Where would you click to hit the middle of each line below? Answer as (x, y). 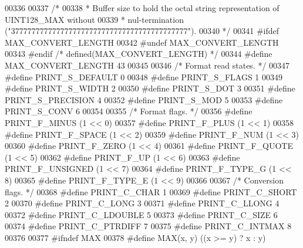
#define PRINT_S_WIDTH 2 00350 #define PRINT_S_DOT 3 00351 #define (150, 88)
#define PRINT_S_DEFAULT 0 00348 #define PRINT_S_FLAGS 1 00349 (144, 77)
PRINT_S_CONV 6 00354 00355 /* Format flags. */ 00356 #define (129, 111)
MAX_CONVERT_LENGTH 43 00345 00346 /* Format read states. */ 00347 (147, 65)
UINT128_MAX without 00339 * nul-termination (94, 19)
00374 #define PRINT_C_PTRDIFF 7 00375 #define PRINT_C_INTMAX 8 (148, 226)
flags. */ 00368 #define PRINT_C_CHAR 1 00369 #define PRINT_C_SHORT (151, 191)
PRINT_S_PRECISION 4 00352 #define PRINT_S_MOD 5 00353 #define (144, 99)
